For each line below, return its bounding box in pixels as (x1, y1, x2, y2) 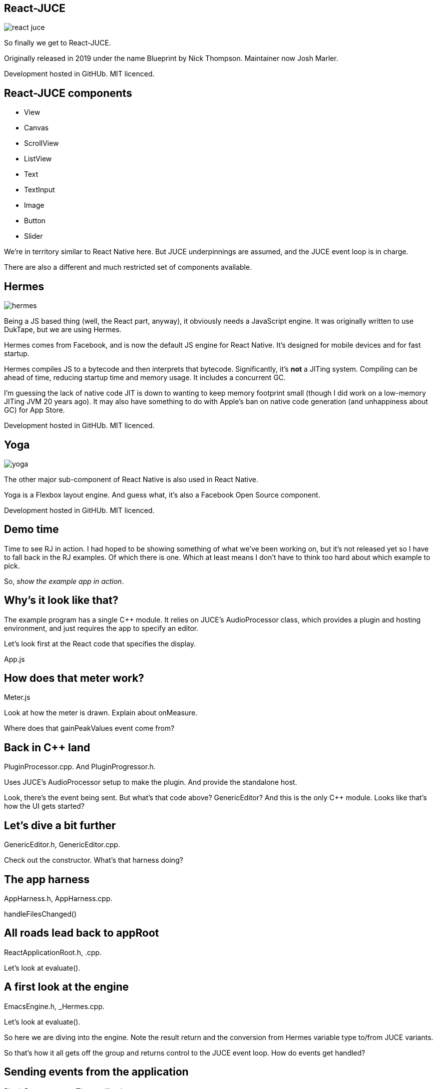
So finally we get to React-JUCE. (4, 38, 111, 47)
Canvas (24, 123, 49, 132)
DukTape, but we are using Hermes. (4, 325, 122, 334)
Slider (24, 232, 43, 241)
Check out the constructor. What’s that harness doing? (4, 856, 183, 865)
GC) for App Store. (4, 406, 65, 415)
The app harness (4, 873, 90, 886)
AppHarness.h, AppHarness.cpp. (4, 894, 113, 903)
